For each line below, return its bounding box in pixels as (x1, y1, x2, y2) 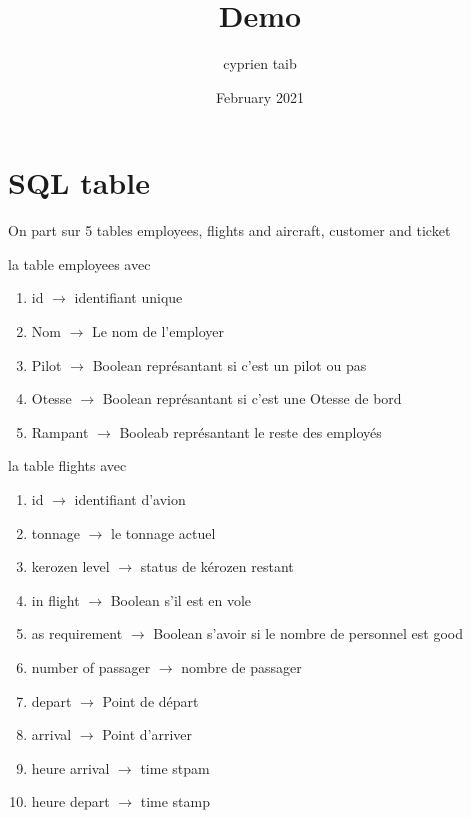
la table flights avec (8, 455, 127, 476)
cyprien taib (223, 53, 297, 74)
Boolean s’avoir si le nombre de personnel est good (153, 623, 464, 644)
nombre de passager (181, 656, 302, 677)
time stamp (140, 791, 211, 812)
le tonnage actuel (111, 522, 216, 543)
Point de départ (102, 690, 199, 711)
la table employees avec (8, 253, 151, 274)
